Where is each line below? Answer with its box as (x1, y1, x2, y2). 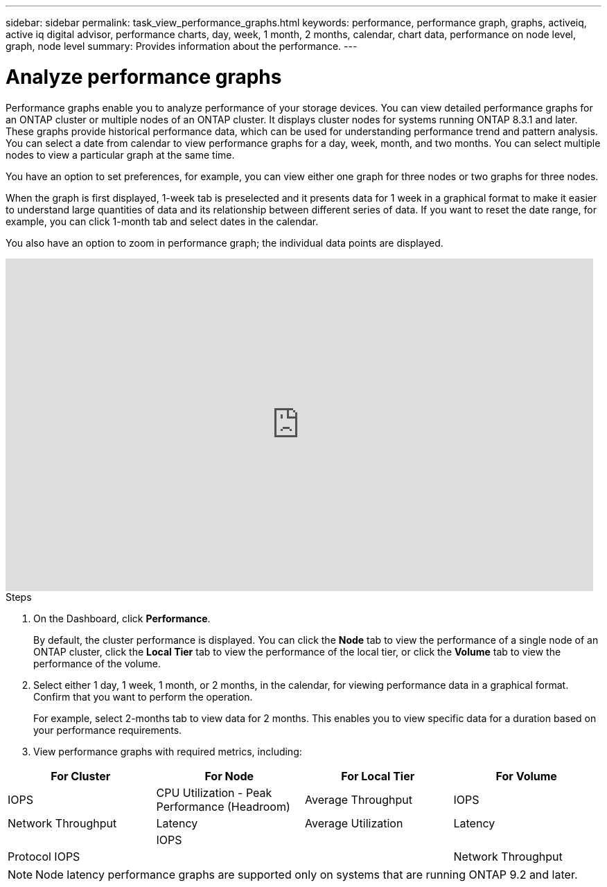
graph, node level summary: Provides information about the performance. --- (6, 40, 358, 52)
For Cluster (51, 769, 111, 783)
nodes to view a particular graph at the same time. (6, 148, 235, 161)
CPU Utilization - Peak (156, 785, 272, 800)
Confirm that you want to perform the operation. (33, 690, 253, 703)
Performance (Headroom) (156, 799, 290, 814)
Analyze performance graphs (6, 64, 282, 89)
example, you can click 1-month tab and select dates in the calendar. (6, 215, 319, 227)
